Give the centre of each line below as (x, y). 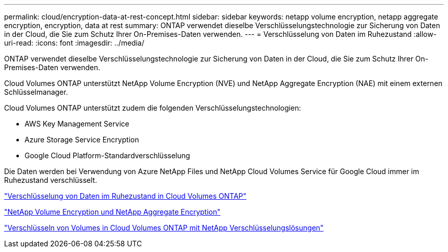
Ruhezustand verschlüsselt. (51, 180)
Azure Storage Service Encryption (82, 140)
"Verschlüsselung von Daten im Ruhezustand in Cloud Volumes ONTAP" (125, 196)
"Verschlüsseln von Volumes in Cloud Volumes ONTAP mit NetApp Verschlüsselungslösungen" (164, 228)
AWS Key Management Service (77, 124)
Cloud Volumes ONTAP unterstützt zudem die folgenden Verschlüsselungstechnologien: (153, 108)
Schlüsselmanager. (36, 92)
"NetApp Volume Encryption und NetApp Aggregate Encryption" (113, 212)
